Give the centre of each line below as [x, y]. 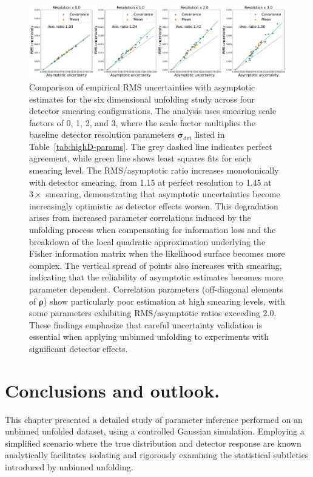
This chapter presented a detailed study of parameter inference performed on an [154, 419]
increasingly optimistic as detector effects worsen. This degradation [154, 205]
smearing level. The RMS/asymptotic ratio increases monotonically [154, 170]
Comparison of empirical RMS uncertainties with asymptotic [142, 86]
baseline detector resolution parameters [102, 134]
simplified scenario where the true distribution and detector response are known [153, 443]
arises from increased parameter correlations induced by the [140, 218]
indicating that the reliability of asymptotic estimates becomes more [156, 277]
